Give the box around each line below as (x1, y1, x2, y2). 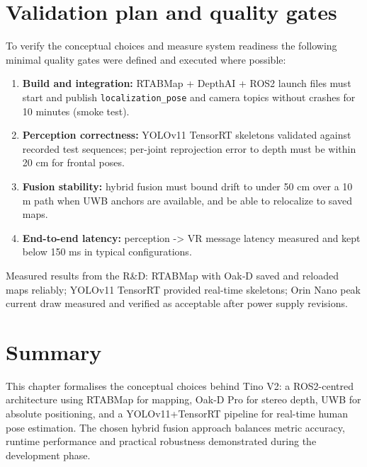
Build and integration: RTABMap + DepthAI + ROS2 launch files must (22, 76, 351, 91)
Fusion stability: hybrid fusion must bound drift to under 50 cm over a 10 (22, 178, 353, 193)
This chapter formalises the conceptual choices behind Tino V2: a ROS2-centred (6, 378, 354, 393)
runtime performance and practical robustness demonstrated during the (6, 434, 317, 449)
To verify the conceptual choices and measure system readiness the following (6, 38, 337, 53)
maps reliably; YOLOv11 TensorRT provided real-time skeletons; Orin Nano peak (6, 282, 361, 296)
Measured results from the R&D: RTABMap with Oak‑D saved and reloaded (6, 267, 339, 282)
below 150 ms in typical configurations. (22, 244, 192, 259)
